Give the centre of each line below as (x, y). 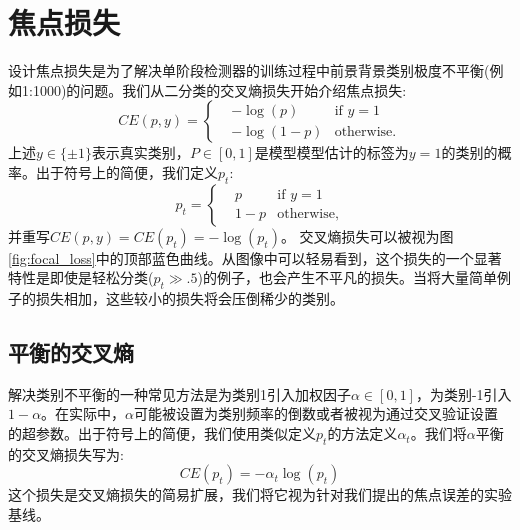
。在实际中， (83, 413)
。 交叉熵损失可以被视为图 (367, 235)
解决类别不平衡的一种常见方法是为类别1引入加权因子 (179, 393)
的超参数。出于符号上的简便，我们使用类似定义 (162, 433)
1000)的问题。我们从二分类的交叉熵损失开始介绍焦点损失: (219, 89)
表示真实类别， (140, 152)
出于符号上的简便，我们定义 (126, 171)
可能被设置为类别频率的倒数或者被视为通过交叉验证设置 (316, 413)
